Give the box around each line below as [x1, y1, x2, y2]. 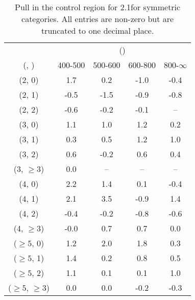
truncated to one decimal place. [41, 25, 154, 36]
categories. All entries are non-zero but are [21, 13, 174, 25]
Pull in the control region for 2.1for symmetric [15, 1, 181, 13]
